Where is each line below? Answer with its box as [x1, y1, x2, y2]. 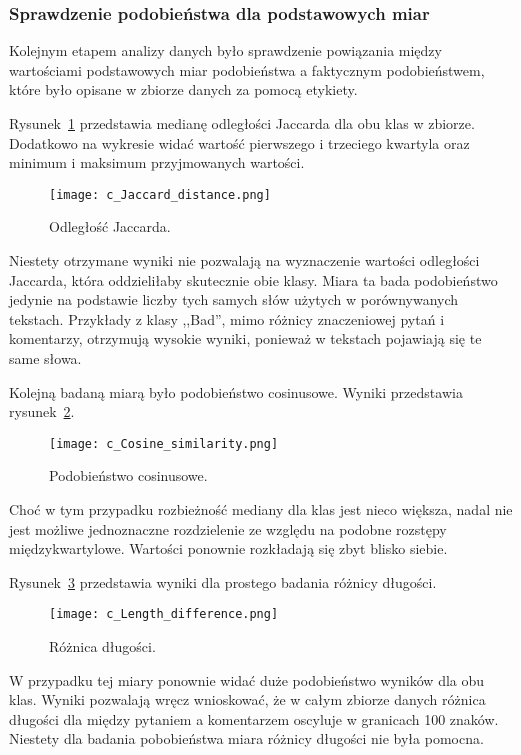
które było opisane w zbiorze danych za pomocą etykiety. [9, 79, 358, 100]
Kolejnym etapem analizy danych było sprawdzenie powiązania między [9, 40, 442, 61]
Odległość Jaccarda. [49, 216, 171, 237]
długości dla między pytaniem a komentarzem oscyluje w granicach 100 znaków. [9, 708, 499, 729]
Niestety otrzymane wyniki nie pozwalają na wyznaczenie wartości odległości [9, 250, 480, 271]
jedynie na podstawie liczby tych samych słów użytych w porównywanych [9, 289, 459, 310]
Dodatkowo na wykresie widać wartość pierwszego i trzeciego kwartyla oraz [9, 132, 470, 153]
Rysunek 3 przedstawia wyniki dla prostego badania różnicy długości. [9, 571, 437, 592]
